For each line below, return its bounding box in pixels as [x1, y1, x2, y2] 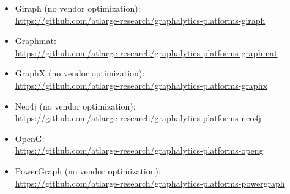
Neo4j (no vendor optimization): [15, 99, 136, 112]
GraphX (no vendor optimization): [15, 67, 145, 80]
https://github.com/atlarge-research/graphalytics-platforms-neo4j [15, 111, 261, 124]
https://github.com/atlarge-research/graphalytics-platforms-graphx [15, 78, 267, 91]
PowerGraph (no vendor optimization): [15, 164, 161, 177]
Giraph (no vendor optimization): [15, 2, 141, 14]
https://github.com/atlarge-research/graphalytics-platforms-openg [15, 144, 264, 157]
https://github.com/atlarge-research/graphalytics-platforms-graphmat [15, 46, 278, 59]
